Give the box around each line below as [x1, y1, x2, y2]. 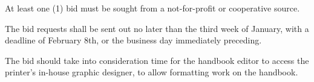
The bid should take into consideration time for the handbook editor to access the [5, 54, 309, 66]
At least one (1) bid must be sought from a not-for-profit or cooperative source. [5, 2, 300, 14]
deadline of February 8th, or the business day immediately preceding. [5, 34, 262, 46]
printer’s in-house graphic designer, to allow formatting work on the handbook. [5, 66, 298, 78]
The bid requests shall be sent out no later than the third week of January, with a [5, 22, 309, 34]
